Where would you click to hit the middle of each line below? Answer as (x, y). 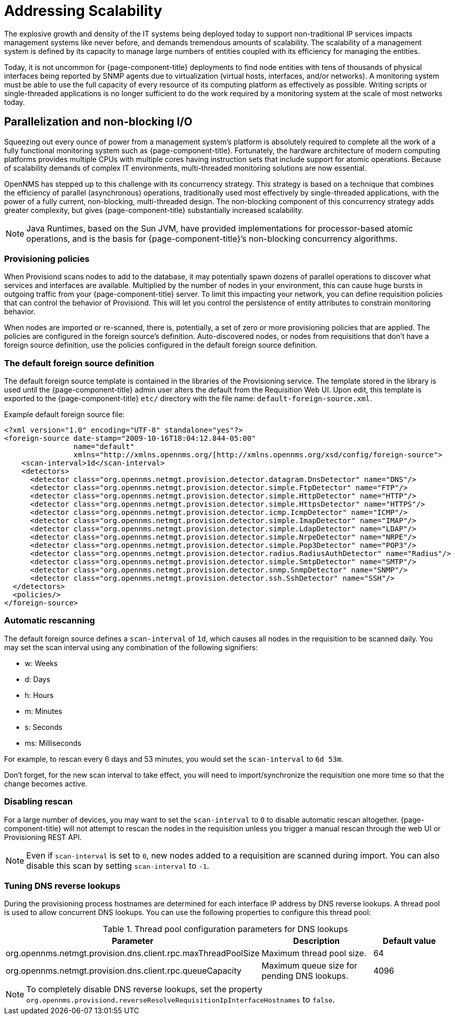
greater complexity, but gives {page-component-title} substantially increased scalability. (154, 210)
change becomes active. (46, 783)
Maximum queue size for (310, 966)
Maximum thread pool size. (314, 953)
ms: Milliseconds (53, 743)
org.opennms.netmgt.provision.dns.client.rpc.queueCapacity (124, 971)
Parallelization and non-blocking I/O (98, 122)
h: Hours (39, 695)
